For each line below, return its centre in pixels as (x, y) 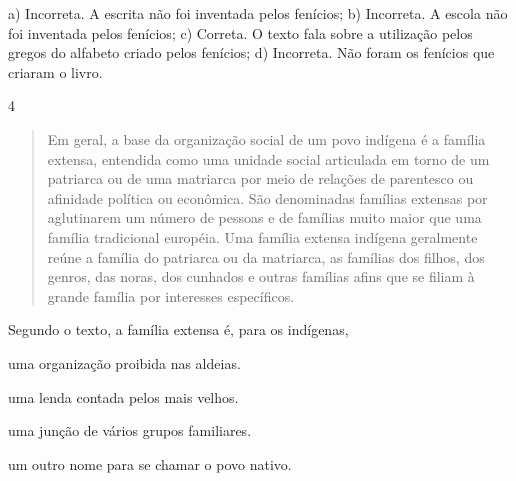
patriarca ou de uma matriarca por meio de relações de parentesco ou (260, 178)
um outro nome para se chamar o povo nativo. (150, 463)
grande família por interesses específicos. (171, 295)
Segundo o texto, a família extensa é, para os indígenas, (178, 329)
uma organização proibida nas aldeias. (124, 362)
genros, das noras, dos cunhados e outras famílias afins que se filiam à (261, 276)
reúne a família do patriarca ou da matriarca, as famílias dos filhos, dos (266, 256)
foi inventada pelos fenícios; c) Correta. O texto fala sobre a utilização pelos (240, 32)
